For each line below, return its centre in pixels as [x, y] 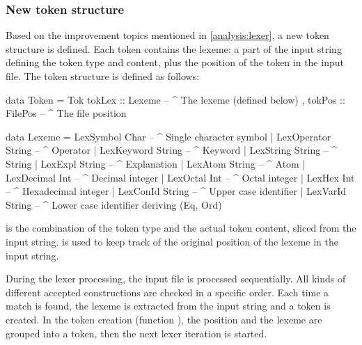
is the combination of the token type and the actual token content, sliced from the [181, 228]
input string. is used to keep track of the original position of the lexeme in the [172, 241]
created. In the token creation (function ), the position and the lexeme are [164, 319]
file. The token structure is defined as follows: [103, 76]
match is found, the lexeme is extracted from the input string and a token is [168, 306]
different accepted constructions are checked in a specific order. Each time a [167, 292]
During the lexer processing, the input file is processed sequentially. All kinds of [176, 279]
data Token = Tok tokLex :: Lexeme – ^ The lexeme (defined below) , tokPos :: [175, 99]
